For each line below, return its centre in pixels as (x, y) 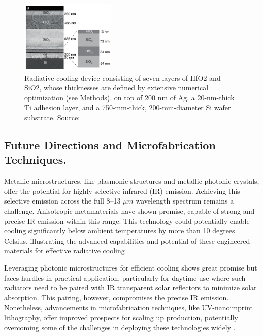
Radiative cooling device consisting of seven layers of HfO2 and (123, 77)
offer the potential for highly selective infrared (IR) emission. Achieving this (122, 191)
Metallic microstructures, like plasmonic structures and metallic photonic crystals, (132, 181)
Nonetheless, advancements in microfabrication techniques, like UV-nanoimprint (129, 307)
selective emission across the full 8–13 (62, 201)
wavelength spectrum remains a (185, 201)
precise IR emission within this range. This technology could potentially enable (127, 221)
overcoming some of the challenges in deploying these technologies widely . (120, 327)
